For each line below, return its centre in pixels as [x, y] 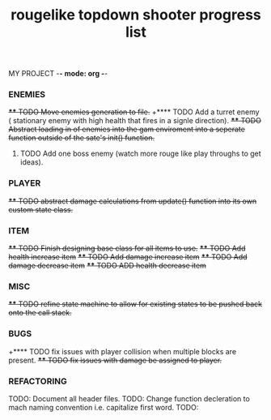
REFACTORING [38, 381]
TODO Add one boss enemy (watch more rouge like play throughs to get [140, 154]
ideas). [32, 162]
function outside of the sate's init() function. [82, 138]
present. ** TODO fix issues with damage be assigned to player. [115, 360]
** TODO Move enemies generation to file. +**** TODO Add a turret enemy [134, 112]
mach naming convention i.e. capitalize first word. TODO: [104, 407]
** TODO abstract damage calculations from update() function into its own [133, 201]
